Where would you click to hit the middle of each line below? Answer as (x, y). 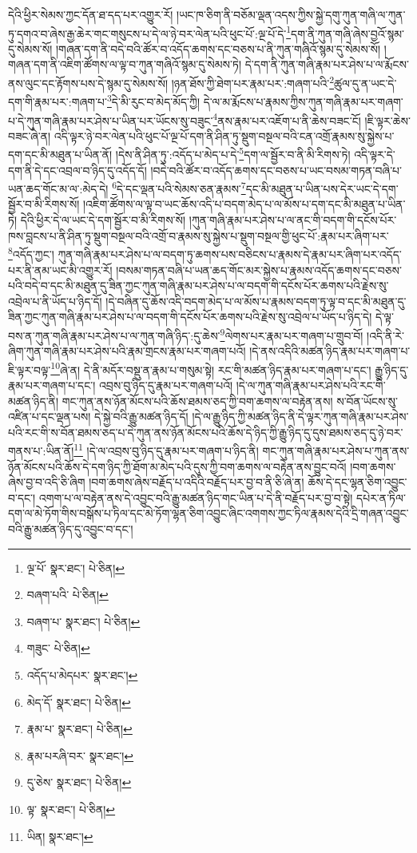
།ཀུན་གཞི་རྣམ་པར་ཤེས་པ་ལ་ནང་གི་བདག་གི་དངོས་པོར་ (293, 220)
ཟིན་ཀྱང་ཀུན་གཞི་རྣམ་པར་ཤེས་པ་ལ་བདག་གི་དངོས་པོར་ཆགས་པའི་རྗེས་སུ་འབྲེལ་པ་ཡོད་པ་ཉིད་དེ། (190, 317)
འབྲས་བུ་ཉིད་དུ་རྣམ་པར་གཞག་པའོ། (166, 385)
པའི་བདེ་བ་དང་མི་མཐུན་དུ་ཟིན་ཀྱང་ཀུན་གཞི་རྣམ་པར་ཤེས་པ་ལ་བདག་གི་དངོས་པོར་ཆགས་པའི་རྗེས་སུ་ (199, 286)
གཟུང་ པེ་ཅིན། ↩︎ (58, 648)
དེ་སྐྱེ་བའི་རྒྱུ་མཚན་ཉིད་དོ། (141, 417)
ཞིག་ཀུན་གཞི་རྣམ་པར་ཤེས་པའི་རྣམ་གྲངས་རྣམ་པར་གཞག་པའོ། (127, 351)
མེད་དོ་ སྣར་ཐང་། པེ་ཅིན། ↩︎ (79, 702)
